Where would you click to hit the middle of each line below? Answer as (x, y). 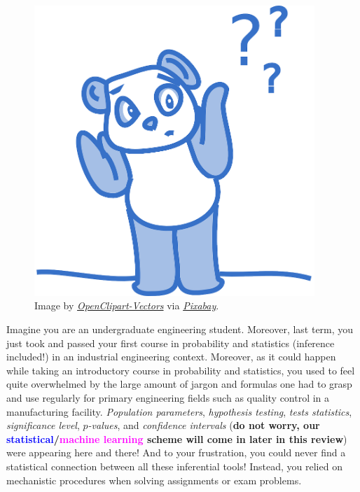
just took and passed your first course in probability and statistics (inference (171, 343)
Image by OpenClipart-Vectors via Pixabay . (127, 305)
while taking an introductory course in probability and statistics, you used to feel (181, 370)
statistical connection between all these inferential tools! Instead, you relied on (174, 466)
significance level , (43, 425)
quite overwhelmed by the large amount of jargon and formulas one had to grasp (179, 384)
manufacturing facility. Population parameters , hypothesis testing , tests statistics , (179, 411)
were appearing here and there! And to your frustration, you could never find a (176, 452)
